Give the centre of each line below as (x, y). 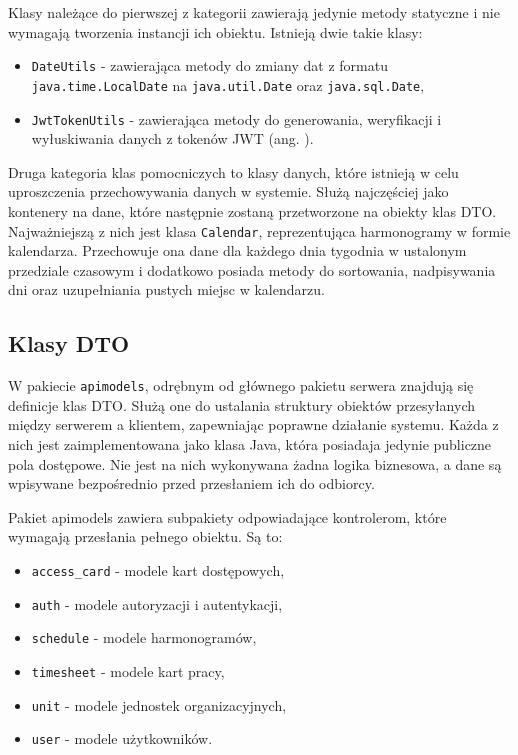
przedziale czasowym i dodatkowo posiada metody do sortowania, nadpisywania (252, 269)
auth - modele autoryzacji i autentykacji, (157, 603)
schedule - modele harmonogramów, (144, 637)
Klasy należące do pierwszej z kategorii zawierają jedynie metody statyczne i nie (254, 12)
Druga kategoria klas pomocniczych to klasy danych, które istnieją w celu (233, 171)
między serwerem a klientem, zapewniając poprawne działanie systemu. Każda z (253, 424)
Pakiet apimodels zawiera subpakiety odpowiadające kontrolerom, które (227, 516)
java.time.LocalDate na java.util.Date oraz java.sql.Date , (228, 84)
